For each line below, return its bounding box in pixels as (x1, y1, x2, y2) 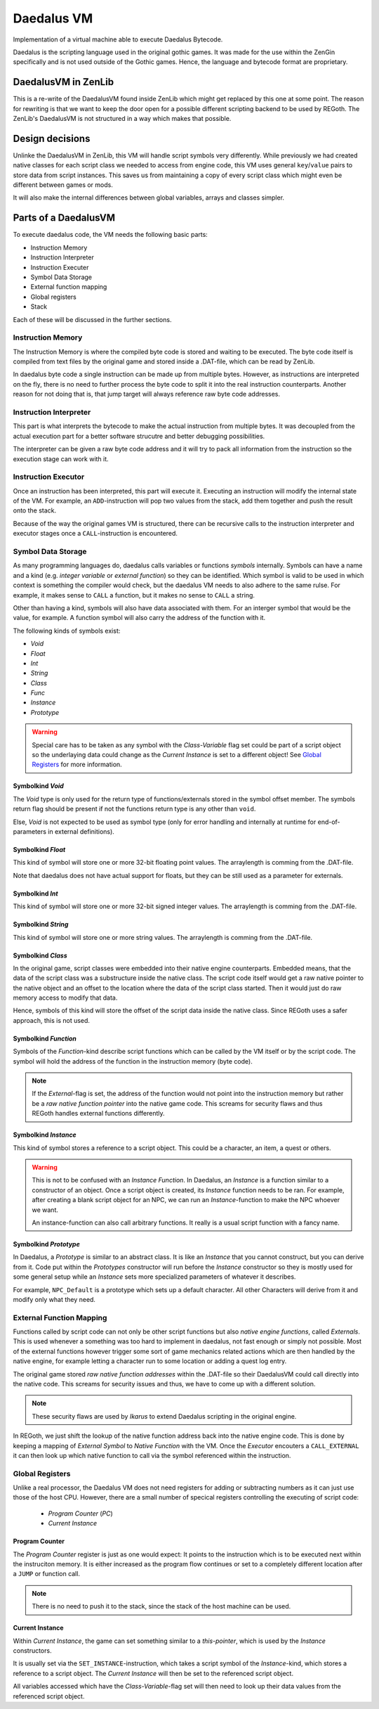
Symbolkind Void (13, 782, 65, 790)
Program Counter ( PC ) (48, 1509, 114, 1518)
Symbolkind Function (13, 1034, 77, 1043)
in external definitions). (48, 827, 115, 836)
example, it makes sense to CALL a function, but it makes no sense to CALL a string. (13, 591, 255, 599)
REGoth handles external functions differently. (32, 1109, 165, 1118)
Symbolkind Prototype (13, 1239, 80, 1248)
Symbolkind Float (13, 845, 66, 853)
